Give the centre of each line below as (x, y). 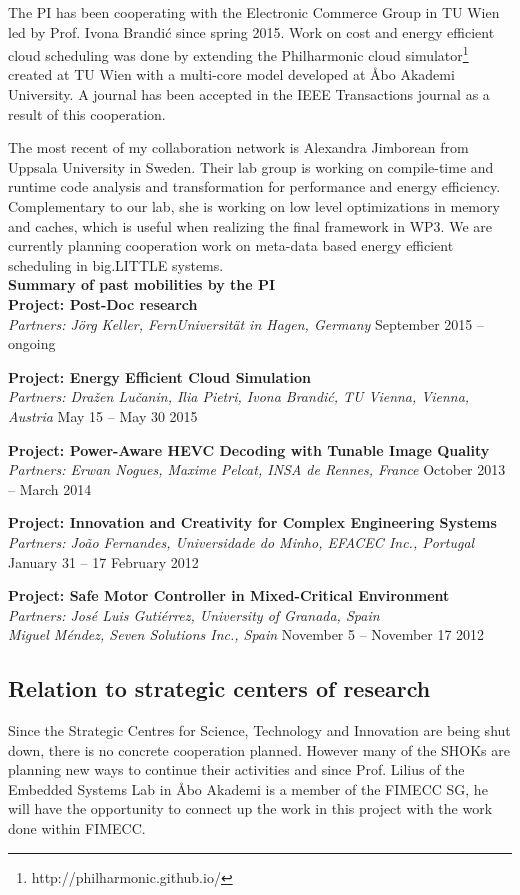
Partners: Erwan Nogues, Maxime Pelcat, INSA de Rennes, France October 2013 (257, 469)
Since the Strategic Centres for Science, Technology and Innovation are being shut (259, 730)
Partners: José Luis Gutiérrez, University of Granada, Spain (194, 614)
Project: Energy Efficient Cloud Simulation (159, 376)
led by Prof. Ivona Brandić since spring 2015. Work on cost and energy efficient (251, 31)
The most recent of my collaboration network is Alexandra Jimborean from (238, 147)
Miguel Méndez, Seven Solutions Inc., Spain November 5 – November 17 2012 (246, 634)
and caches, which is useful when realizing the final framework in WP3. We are (250, 225)
